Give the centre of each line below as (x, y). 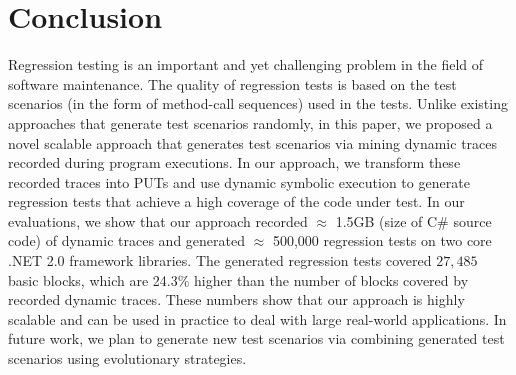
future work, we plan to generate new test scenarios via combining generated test (256, 338)
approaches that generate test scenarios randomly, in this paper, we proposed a (250, 122)
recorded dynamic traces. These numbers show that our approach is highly (236, 299)
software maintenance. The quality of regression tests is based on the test (232, 83)
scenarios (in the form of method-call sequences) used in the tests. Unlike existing (258, 103)
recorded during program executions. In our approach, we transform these (234, 162)
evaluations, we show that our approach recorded (158, 220)
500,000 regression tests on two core (382, 240)
